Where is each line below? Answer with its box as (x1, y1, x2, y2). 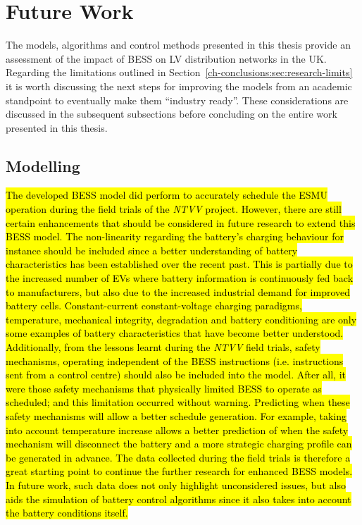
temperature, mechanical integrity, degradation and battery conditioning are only (6, 311, 357, 326)
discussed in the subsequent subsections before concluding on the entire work (6, 106, 337, 121)
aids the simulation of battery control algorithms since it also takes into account (6, 491, 351, 506)
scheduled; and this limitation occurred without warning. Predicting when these (6, 395, 350, 409)
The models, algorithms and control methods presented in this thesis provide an (6, 37, 351, 52)
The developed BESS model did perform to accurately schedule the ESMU (6, 187, 327, 202)
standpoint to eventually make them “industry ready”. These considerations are (6, 92, 349, 107)
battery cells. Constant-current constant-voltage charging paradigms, (6, 298, 302, 313)
